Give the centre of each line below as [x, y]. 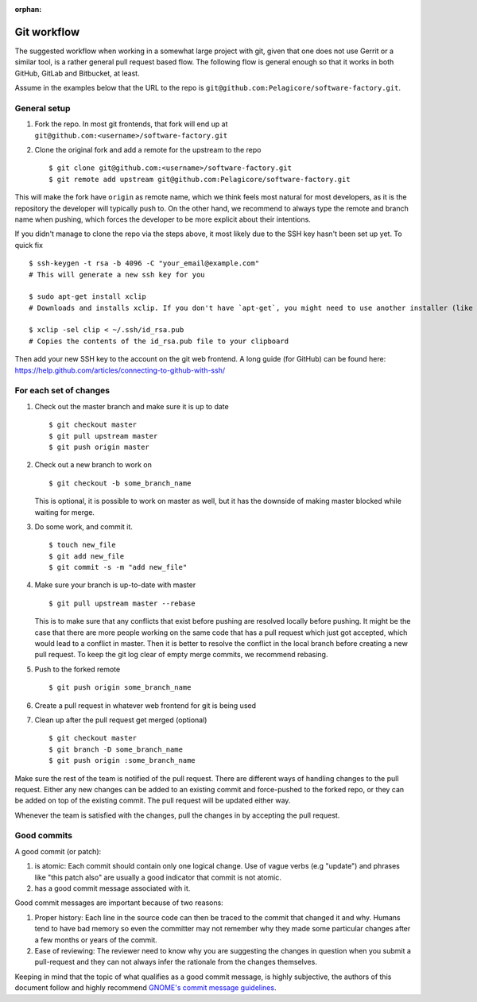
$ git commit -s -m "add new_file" [118, 567]
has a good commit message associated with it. [112, 888]
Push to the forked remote [78, 669]
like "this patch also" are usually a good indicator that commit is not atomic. [158, 877]
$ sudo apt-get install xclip [88, 297]
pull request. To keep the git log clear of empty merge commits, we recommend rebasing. [181, 655]
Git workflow [47, 32]
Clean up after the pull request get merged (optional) [121, 720]
